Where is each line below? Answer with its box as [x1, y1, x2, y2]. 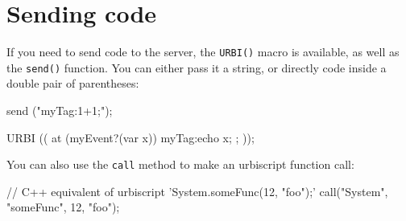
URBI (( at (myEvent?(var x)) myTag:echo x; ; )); [6, 129, 255, 145]
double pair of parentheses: [6, 75, 139, 92]
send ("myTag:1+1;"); [6, 102, 113, 119]
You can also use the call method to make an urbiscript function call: [6, 156, 354, 173]
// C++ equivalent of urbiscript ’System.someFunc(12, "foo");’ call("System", [6, 182, 388, 199]
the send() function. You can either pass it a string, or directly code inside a [6, 59, 387, 76]
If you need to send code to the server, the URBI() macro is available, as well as [6, 43, 400, 60]
